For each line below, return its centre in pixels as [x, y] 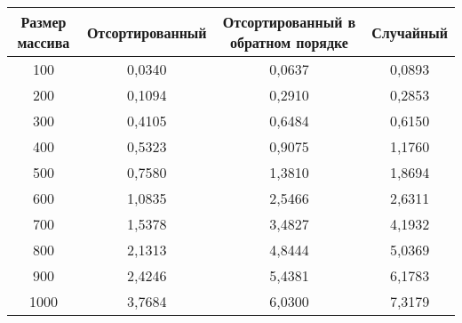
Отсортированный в [289, 22]
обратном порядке [289, 42]
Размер [44, 22]
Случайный [410, 32]
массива [44, 42]
